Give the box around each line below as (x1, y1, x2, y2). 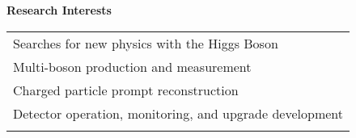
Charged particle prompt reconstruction (13, 80, 239, 99)
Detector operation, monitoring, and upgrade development (13, 103, 344, 123)
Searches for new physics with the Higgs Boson (13, 33, 278, 52)
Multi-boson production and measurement (13, 56, 252, 76)
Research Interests (6, 2, 112, 18)
